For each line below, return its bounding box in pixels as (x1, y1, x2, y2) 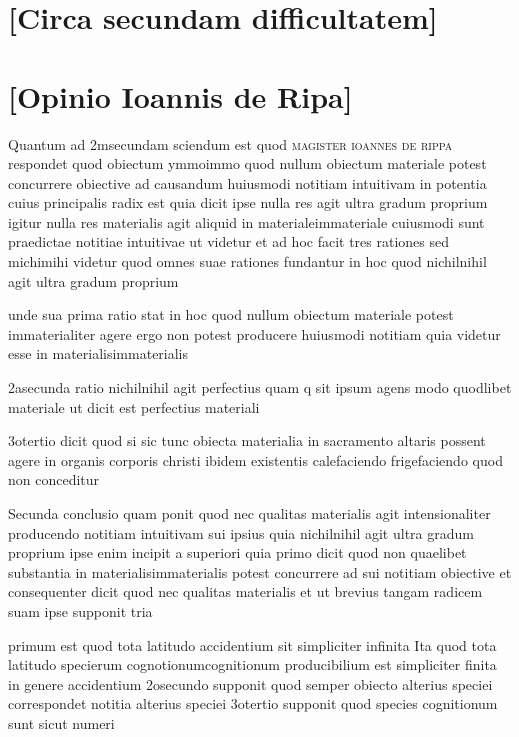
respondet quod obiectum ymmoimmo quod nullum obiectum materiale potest (8, 153, 487, 174)
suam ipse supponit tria (8, 600, 153, 621)
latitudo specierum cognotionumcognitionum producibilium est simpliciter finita (8, 654, 497, 675)
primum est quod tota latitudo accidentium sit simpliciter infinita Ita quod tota (8, 634, 497, 655)
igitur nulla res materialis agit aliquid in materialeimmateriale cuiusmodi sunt (8, 211, 485, 232)
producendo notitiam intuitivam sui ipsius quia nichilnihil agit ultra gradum (8, 522, 474, 543)
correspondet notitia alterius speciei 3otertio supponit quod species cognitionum (8, 693, 498, 714)
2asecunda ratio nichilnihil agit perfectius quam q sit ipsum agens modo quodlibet (8, 377, 512, 398)
